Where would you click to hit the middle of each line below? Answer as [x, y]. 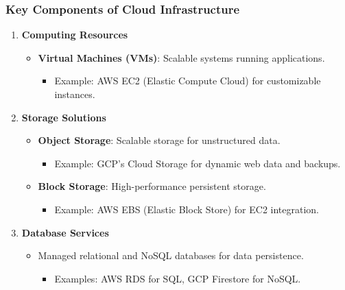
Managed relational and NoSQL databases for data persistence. [171, 255]
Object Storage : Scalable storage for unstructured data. [159, 140]
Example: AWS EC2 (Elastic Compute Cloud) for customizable [188, 81]
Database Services [65, 232]
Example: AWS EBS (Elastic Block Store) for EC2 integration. [187, 209]
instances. [75, 94]
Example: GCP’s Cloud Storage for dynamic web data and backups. [198, 163]
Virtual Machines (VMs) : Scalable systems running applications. [181, 57]
